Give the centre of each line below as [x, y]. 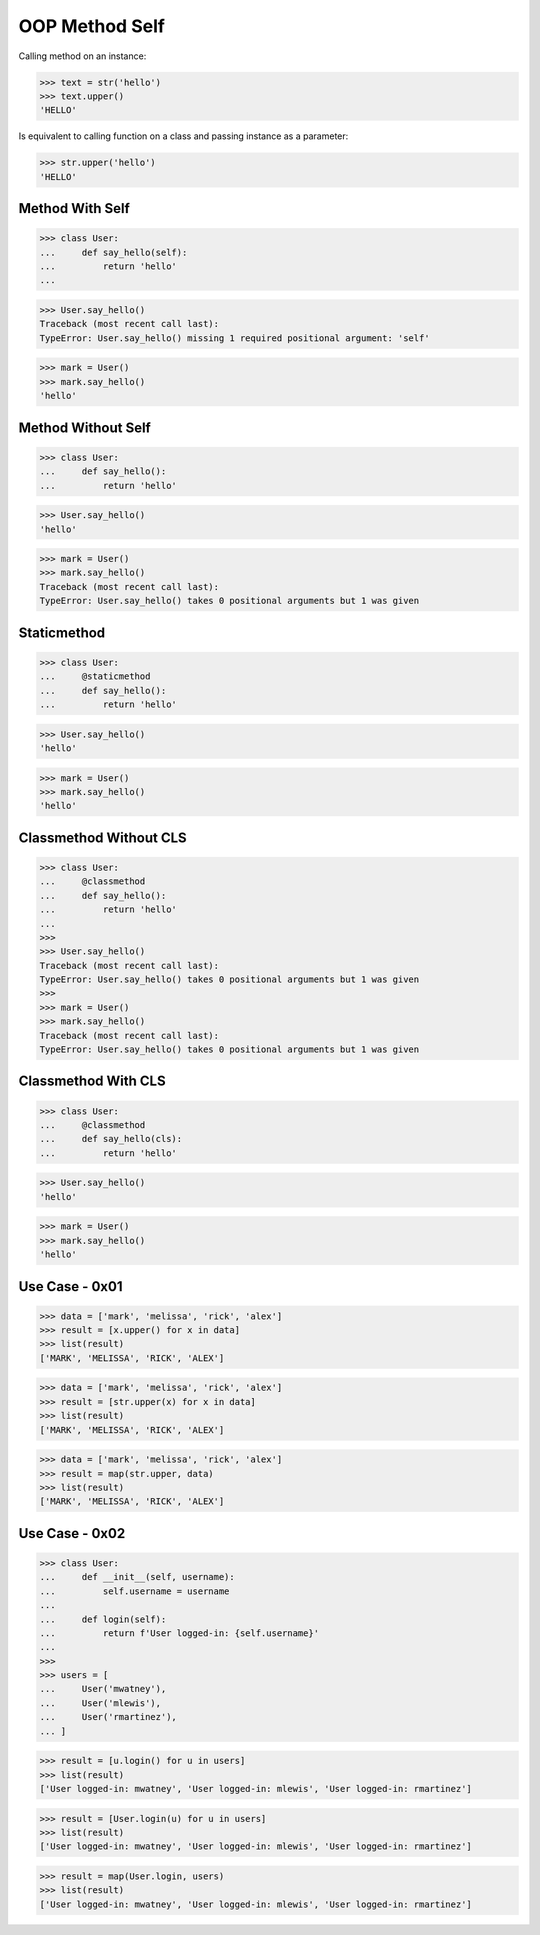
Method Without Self [85, 427]
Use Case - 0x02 [72, 1533]
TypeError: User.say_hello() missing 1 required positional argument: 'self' [234, 338]
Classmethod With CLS [92, 1081]
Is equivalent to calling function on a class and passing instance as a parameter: [183, 136]
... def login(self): [103, 1619]
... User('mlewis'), [100, 1703]
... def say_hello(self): [113, 252]
